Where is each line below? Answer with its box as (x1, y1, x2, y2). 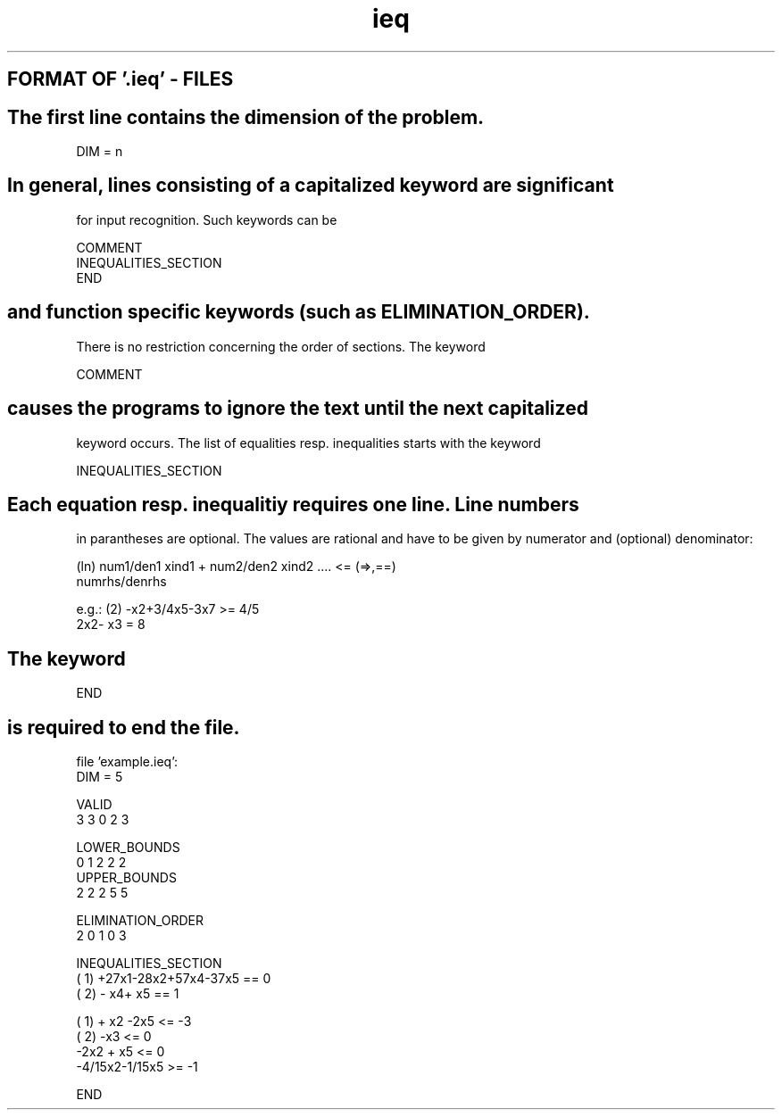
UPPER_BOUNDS (76, 870, 177, 886)
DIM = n (76, 144, 123, 160)
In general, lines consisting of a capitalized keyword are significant (7, 174, 614, 197)
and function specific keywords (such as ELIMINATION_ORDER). (7, 301, 590, 324)
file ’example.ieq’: (76, 754, 179, 770)
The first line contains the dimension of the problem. (7, 105, 485, 128)
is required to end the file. (7, 716, 240, 739)
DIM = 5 (76, 769, 123, 785)
